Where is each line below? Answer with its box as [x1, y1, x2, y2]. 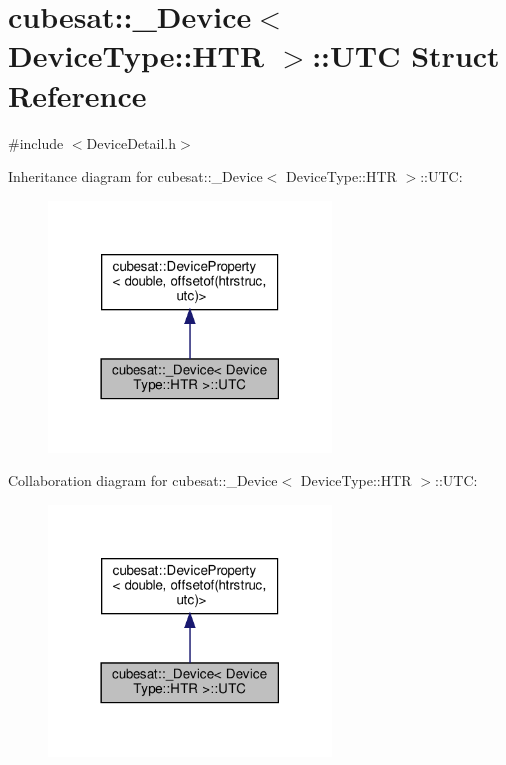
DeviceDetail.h [86, 132, 177, 153]
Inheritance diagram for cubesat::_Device [8, 166, 263, 187]
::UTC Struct [312, 35, 500, 76]
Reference [8, 74, 147, 115]
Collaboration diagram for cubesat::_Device [8, 470, 278, 491]
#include [8, 132, 64, 153]
